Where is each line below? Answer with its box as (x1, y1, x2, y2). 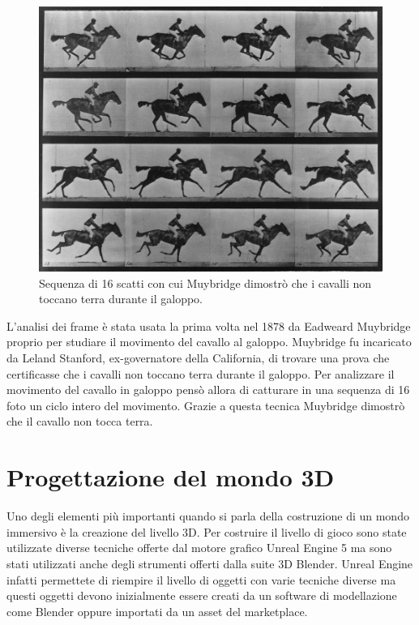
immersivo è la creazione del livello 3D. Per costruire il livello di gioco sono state (6, 523, 407, 540)
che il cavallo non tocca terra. (6, 413, 153, 430)
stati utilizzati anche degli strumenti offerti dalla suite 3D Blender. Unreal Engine (6, 554, 413, 571)
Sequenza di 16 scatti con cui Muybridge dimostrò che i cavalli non (39, 274, 372, 291)
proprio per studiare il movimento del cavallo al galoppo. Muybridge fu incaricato (6, 333, 412, 350)
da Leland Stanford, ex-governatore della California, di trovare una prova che (6, 349, 390, 366)
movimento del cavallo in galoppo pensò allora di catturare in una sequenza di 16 (6, 381, 410, 398)
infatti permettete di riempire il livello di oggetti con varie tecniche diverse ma (6, 571, 396, 588)
